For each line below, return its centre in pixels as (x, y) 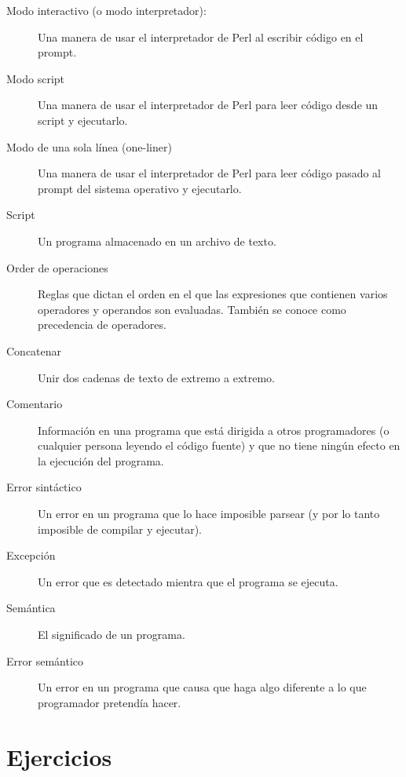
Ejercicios (59, 756)
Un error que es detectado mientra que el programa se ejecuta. (188, 581)
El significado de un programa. (112, 635)
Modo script (36, 78)
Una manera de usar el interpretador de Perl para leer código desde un (208, 105)
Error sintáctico (44, 487)
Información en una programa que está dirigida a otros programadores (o (214, 430)
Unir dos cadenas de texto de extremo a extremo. (157, 377)
